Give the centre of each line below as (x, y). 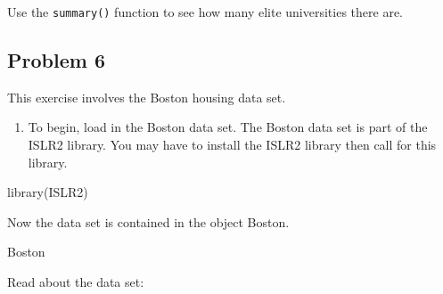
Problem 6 (56, 60)
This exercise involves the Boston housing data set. (147, 97)
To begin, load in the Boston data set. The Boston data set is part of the (228, 127)
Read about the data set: (76, 282)
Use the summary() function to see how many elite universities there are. (205, 12)
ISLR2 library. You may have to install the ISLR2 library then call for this (232, 145)
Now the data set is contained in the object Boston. (148, 221)
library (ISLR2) (48, 192)
